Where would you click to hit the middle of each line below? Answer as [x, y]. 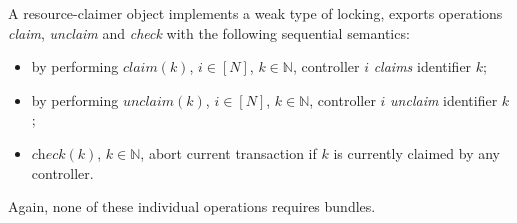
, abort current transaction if [228, 152]
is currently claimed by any [417, 152]
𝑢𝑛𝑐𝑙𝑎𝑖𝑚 [148, 101]
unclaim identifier [444, 99]
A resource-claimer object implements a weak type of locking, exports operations [255, 13]
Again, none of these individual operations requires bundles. [192, 206]
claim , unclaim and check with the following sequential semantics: [209, 32]
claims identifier [422, 66]
